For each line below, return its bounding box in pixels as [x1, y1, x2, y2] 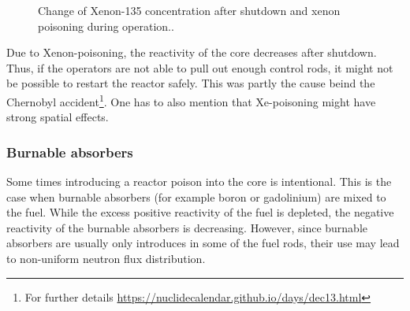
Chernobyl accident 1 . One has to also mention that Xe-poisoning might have [6, 91, 376, 109]
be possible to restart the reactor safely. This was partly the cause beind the [6, 75, 375, 91]
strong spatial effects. [6, 109, 109, 125]
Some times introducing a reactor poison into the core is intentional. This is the [6, 173, 392, 190]
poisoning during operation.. [38, 17, 174, 34]
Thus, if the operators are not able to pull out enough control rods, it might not [6, 59, 393, 76]
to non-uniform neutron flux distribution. [6, 250, 206, 266]
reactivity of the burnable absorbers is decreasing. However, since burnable [6, 219, 367, 235]
